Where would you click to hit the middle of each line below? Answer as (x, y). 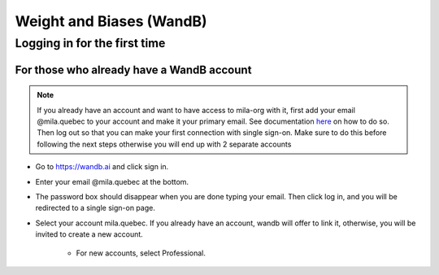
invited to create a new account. (89, 234)
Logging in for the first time (90, 43)
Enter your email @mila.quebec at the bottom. (112, 181)
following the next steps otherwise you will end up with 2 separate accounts (164, 144)
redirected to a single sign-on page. (96, 208)
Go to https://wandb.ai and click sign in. (102, 167)
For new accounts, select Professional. (141, 253)
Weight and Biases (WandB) (111, 21)
